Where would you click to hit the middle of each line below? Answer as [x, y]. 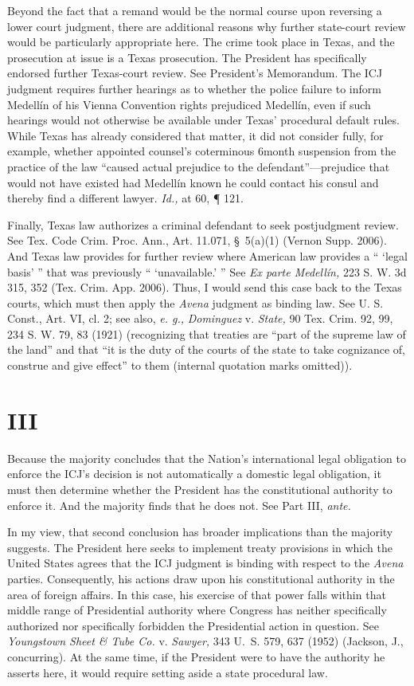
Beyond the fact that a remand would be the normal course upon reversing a [195, 10]
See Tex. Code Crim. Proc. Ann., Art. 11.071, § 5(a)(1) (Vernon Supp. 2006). [197, 240]
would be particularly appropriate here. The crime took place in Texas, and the [201, 42]
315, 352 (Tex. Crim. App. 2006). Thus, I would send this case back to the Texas [205, 287]
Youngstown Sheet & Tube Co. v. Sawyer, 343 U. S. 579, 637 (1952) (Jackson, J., [205, 641]
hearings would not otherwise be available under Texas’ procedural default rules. [203, 120]
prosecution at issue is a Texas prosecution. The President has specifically [187, 57]
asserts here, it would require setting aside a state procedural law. [168, 672]
